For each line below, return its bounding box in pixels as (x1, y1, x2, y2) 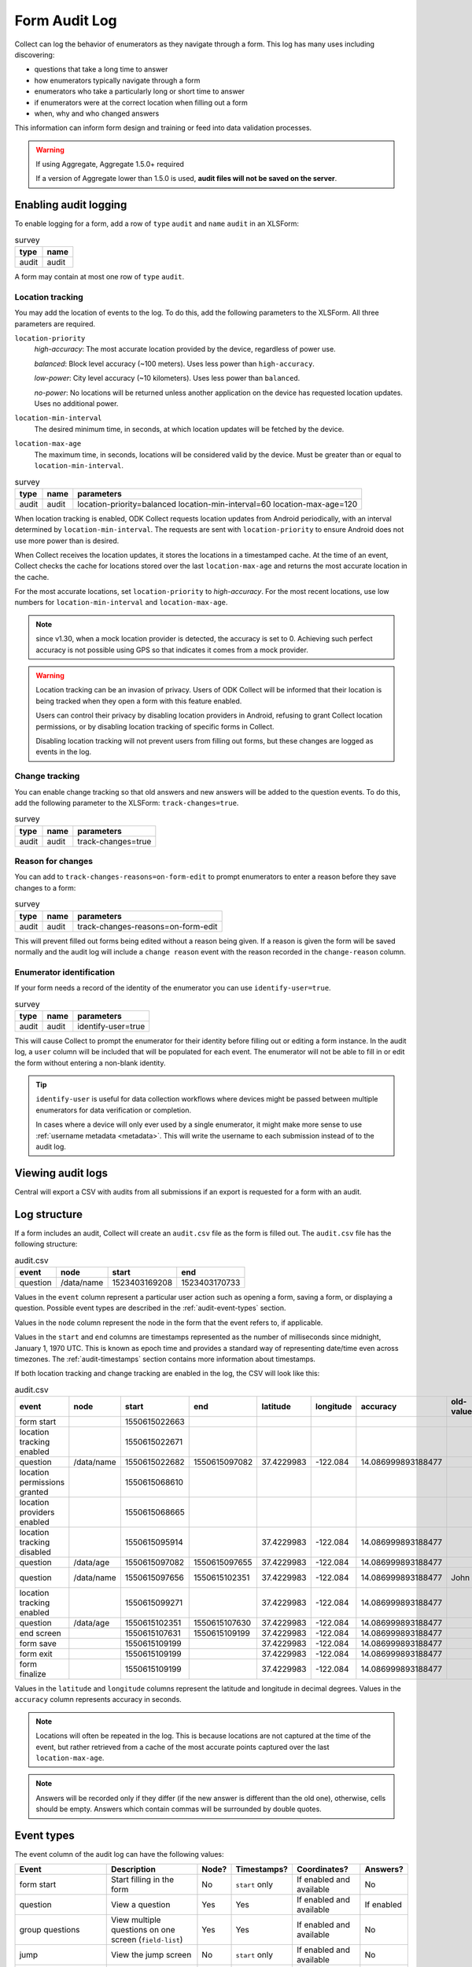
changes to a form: (14, 883, 76, 892)
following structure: (14, 1239, 78, 1249)
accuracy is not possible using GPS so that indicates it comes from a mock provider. (35, 645, 308, 655)
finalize (19, 1669, 46, 1680)
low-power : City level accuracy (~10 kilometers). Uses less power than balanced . (34, 374, 301, 383)
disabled (19, 1547, 51, 1558)
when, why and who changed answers (34, 109, 160, 118)
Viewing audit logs (14, 1166, 108, 1179)
